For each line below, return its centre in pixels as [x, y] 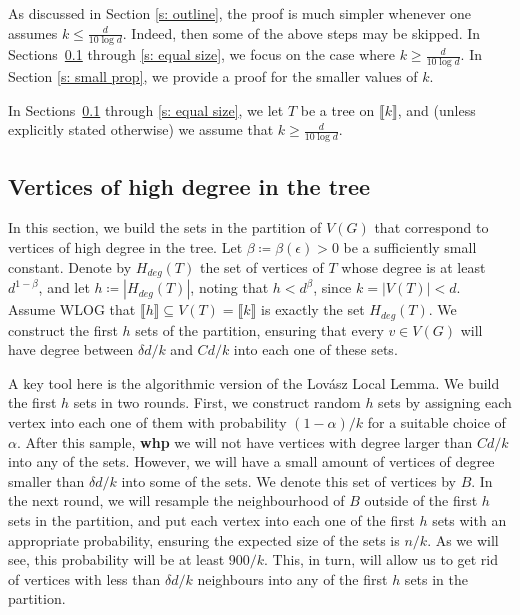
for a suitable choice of [436, 421]
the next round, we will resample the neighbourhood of [176, 500]
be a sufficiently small [410, 247]
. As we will [463, 539]
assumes [33, 32]
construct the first [63, 329]
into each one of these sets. [315, 349]
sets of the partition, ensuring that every [259, 329]
